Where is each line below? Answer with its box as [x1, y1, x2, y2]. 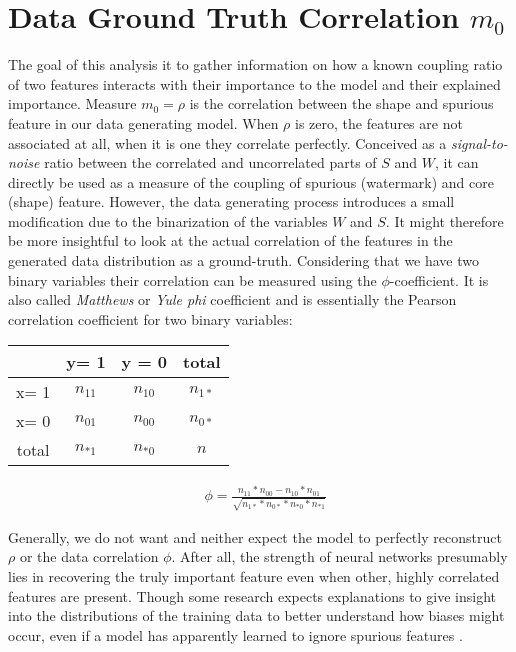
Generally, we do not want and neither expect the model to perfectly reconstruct [8, 526, 502, 547]
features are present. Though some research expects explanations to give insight [8, 585, 496, 606]
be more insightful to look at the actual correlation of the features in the [8, 230, 453, 251]
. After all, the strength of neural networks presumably [171, 546, 508, 567]
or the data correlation [19, 546, 159, 567]
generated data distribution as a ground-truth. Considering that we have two [8, 250, 480, 271]
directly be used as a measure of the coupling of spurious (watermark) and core [8, 171, 494, 192]
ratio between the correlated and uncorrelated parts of [44, 152, 377, 173]
